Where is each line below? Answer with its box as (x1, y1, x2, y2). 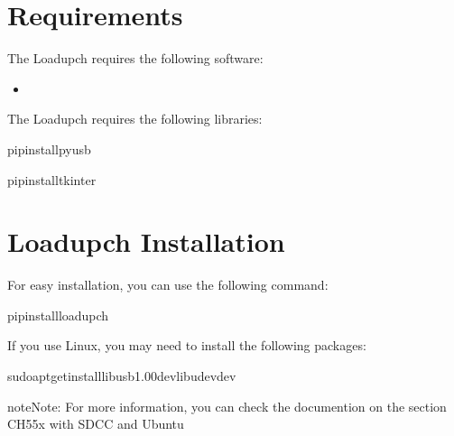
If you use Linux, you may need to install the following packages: (7, 336, 366, 355)
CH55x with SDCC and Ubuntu (7, 414, 184, 433)
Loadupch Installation (7, 223, 285, 260)
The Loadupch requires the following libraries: (7, 109, 263, 128)
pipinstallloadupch (7, 305, 109, 324)
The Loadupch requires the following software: (7, 49, 264, 68)
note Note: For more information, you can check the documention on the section (7, 396, 447, 415)
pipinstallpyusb (7, 139, 91, 158)
